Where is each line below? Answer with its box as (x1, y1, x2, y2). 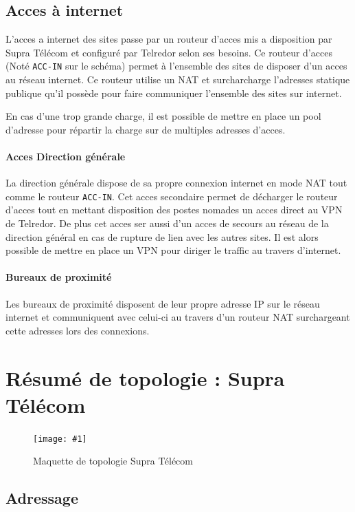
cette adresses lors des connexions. (5, 323, 150, 337)
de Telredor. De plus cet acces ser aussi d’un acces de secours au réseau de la (5, 216, 329, 231)
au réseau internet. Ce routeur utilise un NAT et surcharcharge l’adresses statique (5, 72, 350, 87)
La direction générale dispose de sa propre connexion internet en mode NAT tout (5, 175, 347, 190)
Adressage (5, 487, 78, 509)
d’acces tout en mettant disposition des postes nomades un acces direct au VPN (5, 202, 343, 217)
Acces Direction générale (5, 149, 126, 164)
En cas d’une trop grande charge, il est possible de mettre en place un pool (5, 109, 321, 123)
